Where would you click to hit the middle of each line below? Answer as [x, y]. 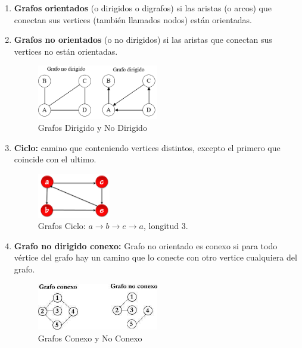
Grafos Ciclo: [62, 226]
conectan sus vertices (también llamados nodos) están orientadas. [133, 19]
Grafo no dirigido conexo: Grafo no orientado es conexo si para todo [146, 245]
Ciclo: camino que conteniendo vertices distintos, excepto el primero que [147, 147]
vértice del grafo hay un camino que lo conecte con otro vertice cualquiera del [155, 257]
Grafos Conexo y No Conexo [90, 338]
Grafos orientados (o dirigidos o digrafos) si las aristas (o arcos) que [143, 8]
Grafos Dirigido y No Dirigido [92, 127]
